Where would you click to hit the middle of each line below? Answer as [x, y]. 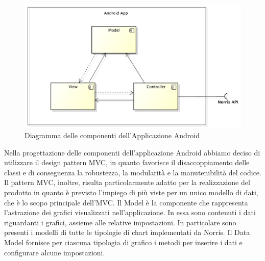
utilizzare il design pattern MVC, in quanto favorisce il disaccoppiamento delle [127, 162]
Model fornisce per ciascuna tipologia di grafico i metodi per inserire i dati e [123, 242]
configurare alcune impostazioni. [55, 252]
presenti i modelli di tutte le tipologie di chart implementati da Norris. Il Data [127, 232]
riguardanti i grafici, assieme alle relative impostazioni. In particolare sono [120, 222]
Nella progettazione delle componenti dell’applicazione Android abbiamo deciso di [132, 152]
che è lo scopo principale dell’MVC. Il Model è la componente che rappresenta [126, 202]
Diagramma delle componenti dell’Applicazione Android [112, 135]
